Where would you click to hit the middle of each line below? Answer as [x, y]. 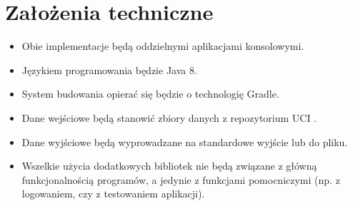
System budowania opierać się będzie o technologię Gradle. [150, 94]
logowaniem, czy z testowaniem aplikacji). [113, 194]
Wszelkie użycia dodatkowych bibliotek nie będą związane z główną [169, 166]
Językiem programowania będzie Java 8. [109, 69]
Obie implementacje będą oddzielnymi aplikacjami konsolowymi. [163, 46]
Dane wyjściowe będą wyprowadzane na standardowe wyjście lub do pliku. [185, 141]
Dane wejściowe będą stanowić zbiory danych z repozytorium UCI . [169, 117]
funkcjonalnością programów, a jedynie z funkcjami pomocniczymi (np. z [181, 179]
